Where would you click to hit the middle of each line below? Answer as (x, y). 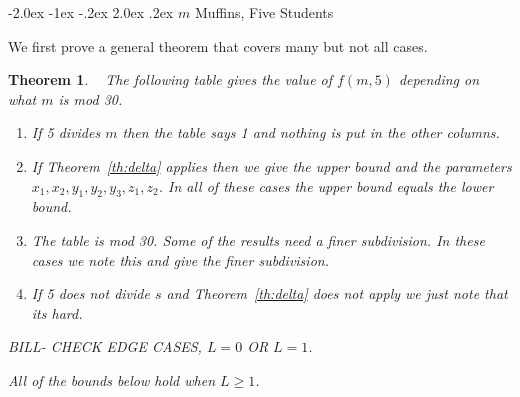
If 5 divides (66, 132)
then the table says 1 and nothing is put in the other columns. (311, 132)
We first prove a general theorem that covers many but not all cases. (218, 45)
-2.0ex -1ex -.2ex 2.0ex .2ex (91, 12)
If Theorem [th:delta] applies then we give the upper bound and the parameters (271, 165)
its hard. (57, 312)
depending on (439, 79)
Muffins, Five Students (264, 12)
